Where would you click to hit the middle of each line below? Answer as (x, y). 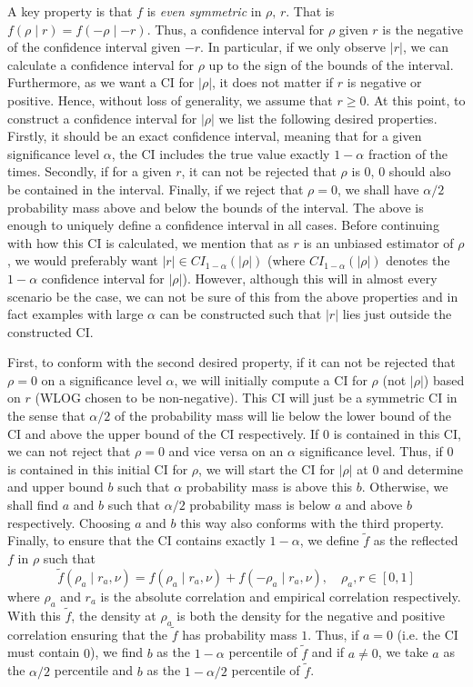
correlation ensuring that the (87, 634)
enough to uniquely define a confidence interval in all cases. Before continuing (223, 225)
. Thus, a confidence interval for (236, 29)
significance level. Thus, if (371, 451)
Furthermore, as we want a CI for (101, 82)
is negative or (384, 82)
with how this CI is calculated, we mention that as (148, 242)
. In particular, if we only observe (293, 47)
